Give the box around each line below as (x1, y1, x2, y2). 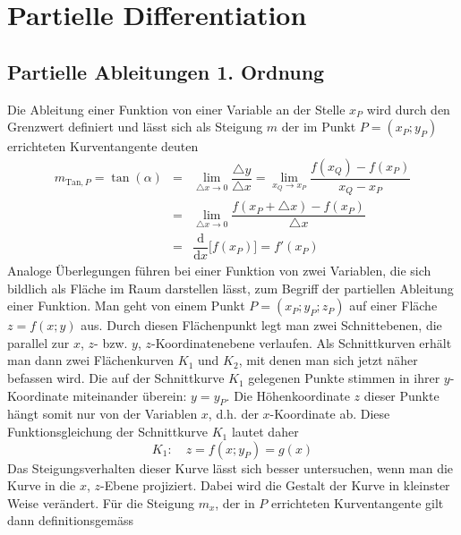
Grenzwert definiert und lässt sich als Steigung (7, 117, 263, 136)
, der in (215, 493, 255, 512)
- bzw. (94, 333, 128, 352)
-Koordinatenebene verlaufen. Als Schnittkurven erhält (151, 333, 452, 352)
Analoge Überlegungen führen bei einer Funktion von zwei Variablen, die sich (7, 261, 431, 280)
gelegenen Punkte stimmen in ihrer (248, 369, 440, 387)
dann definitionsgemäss (7, 511, 134, 530)
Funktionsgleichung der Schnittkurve (7, 422, 209, 441)
